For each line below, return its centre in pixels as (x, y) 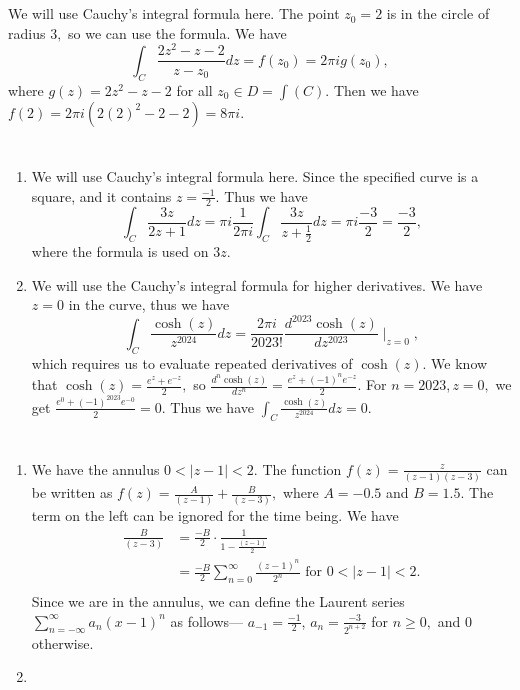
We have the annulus (95, 468)
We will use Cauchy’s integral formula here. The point (174, 13)
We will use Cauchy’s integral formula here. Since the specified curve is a (255, 175)
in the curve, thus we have (149, 304)
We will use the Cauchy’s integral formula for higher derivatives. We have (257, 284)
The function (302, 468)
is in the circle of (438, 13)
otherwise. (62, 642)
